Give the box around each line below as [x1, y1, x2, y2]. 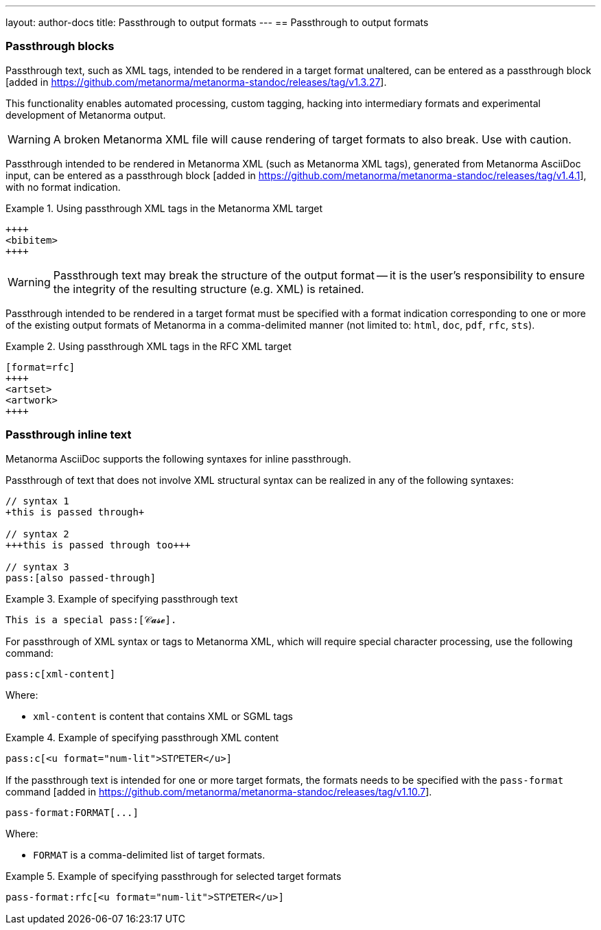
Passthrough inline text [5, 428, 132, 442]
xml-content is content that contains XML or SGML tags [33, 710, 293, 722]
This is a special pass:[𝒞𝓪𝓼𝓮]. [5, 614, 177, 625]
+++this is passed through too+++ [5, 539, 191, 550]
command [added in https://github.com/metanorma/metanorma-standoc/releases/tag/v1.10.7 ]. [5, 785, 432, 798]
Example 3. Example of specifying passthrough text [5, 592, 238, 605]
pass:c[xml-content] [5, 668, 116, 679]
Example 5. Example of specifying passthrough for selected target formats [5, 870, 342, 882]
